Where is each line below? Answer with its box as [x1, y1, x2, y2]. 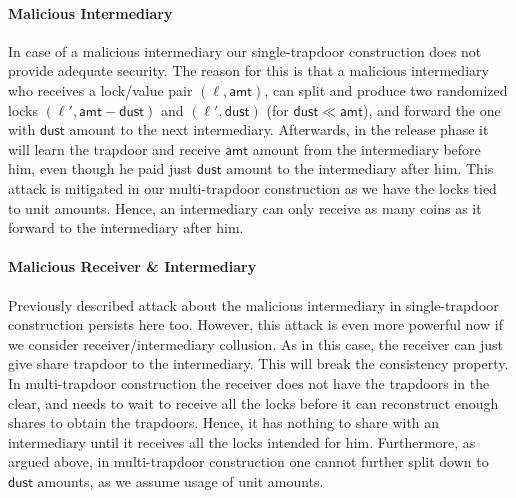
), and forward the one [362, 99, 501, 120]
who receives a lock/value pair [8, 79, 193, 100]
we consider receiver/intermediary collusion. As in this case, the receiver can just [8, 333, 503, 354]
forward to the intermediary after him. [8, 217, 244, 238]
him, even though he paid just [8, 158, 193, 179]
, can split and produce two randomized [264, 79, 508, 100]
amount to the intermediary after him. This [226, 158, 494, 179]
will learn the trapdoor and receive [8, 138, 221, 159]
